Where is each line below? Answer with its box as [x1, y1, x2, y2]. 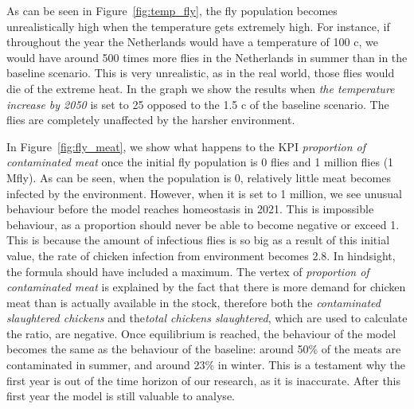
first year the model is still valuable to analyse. [6, 388, 235, 404]
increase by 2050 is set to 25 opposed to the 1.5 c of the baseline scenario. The [6, 95, 389, 112]
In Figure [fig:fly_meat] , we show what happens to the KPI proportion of [6, 138, 366, 154]
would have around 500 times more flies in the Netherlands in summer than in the [6, 49, 408, 65]
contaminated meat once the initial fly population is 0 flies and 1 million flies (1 [6, 154, 394, 170]
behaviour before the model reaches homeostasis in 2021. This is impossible [6, 201, 374, 217]
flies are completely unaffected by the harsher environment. [6, 111, 295, 128]
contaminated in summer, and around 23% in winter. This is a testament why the [6, 356, 405, 373]
